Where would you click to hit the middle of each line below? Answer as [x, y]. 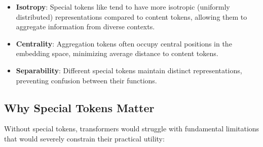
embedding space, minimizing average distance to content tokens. [117, 53]
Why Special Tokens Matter [79, 107]
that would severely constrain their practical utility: [84, 138]
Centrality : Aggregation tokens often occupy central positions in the [124, 43]
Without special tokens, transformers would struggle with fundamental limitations [132, 129]
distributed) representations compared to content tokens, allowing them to [131, 16]
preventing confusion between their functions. [86, 80]
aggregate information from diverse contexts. [85, 27]
